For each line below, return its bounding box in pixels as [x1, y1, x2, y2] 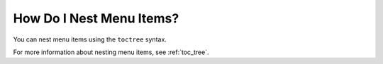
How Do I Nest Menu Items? [13, 11, 179, 26]
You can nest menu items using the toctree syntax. [13, 35, 167, 44]
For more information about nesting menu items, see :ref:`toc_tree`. [13, 48, 209, 56]
